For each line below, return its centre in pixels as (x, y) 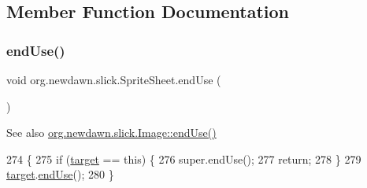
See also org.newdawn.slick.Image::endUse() (111, 133)
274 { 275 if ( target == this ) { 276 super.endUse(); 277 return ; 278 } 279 (184, 159)
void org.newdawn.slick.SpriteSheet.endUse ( (114, 79)
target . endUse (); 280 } (60, 174)
